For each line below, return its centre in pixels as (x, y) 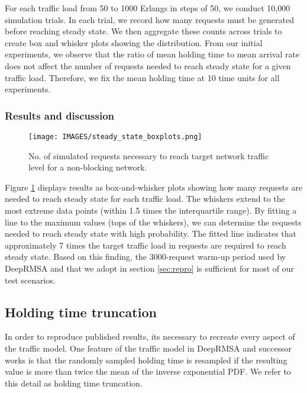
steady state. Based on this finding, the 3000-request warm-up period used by (146, 257)
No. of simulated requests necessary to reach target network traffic (149, 155)
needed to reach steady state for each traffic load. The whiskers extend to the (145, 199)
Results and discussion (60, 115)
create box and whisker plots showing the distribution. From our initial (134, 42)
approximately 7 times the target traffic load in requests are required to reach (146, 245)
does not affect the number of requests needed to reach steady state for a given (148, 65)
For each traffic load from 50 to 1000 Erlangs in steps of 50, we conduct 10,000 (148, 8)
